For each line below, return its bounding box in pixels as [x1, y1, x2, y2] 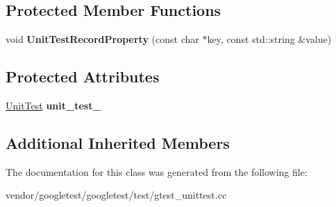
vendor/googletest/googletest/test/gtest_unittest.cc [6, 188, 227, 202]
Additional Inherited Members [6, 132, 230, 153]
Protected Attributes [6, 66, 160, 87]
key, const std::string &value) [207, 32, 332, 46]
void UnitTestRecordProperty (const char [6, 32, 199, 46]
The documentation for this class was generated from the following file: [6, 164, 308, 179]
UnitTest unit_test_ [6, 98, 101, 112]
